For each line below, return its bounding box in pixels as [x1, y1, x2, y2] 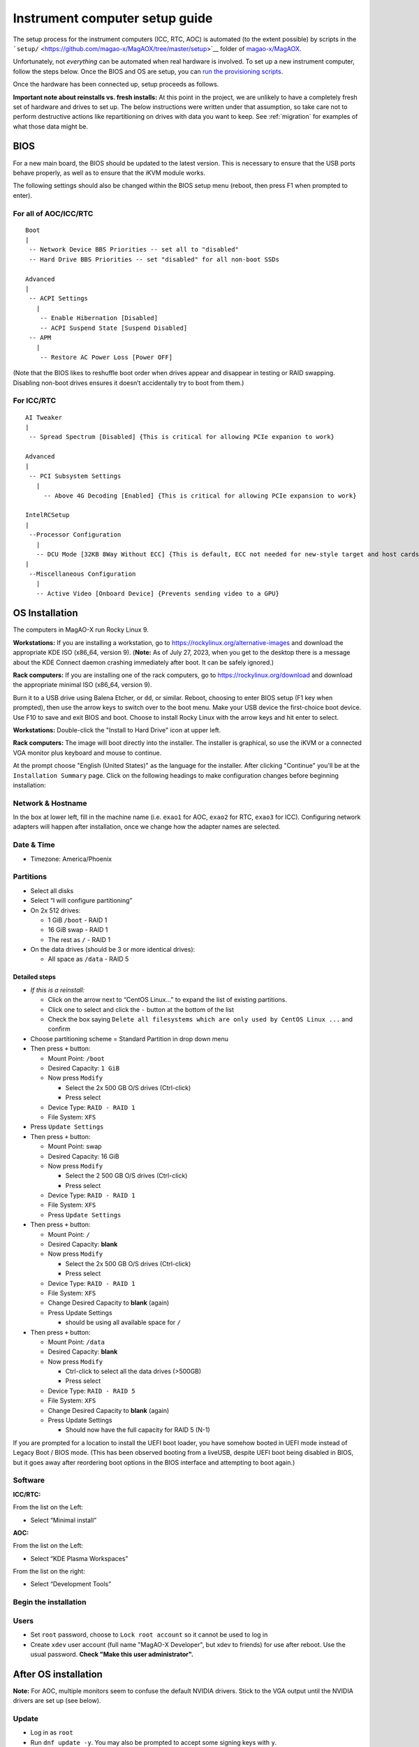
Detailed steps [13, 973, 56, 981]
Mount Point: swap [47, 1143, 102, 1151]
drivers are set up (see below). [13, 1697, 101, 1705]
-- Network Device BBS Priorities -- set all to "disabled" [29, 245, 239, 254]
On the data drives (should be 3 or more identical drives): [30, 945, 196, 954]
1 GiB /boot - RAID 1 [47, 915, 108, 924]
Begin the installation [13, 1597, 87, 1607]
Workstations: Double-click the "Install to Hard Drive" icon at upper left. [13, 725, 221, 734]
